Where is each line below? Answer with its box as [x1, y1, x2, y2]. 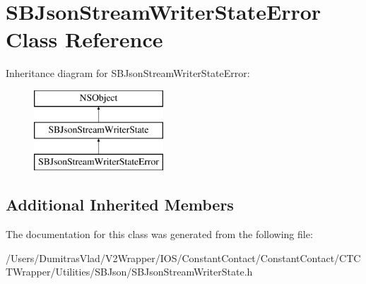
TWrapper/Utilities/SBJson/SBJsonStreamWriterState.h [6, 264, 253, 279]
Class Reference [6, 25, 163, 54]
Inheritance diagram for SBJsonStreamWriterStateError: [6, 66, 250, 81]
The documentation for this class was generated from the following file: [6, 227, 313, 242]
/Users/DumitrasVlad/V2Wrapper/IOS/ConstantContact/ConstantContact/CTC [6, 250, 361, 265]
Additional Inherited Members [6, 194, 234, 215]
